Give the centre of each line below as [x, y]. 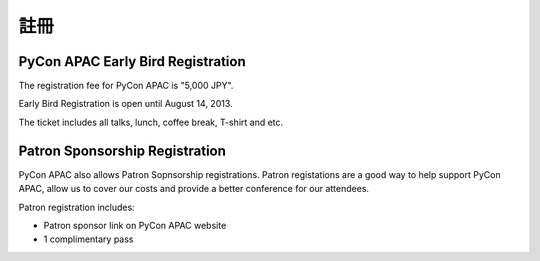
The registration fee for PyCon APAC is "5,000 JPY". [126, 86]
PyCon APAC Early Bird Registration [132, 61]
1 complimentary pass [88, 239]
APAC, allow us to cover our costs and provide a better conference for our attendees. [194, 189]
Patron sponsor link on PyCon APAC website [135, 225]
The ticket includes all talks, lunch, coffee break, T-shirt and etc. [151, 122]
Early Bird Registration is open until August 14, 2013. [126, 104]
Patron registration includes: [76, 207]
